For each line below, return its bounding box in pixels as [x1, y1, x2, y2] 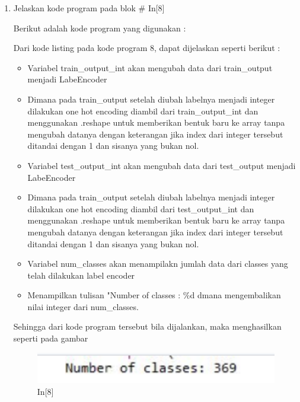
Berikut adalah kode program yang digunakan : [13, 21, 186, 34]
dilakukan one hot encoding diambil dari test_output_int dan [27, 202, 254, 215]
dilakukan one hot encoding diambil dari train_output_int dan [27, 104, 258, 117]
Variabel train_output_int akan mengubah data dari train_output [27, 61, 273, 74]
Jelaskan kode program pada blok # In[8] [13, 2, 165, 14]
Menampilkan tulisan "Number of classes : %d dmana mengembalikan [27, 289, 281, 301]
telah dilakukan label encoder [27, 269, 135, 281]
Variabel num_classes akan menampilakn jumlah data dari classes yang [27, 257, 288, 270]
